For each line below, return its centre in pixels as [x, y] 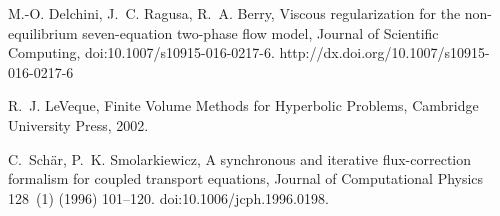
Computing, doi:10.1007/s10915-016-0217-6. [141, 52]
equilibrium [43, 32]
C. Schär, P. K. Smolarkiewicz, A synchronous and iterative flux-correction [240, 158]
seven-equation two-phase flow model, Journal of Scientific [260, 32]
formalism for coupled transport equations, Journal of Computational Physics [246, 178]
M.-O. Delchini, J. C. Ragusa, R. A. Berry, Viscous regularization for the [234, 13]
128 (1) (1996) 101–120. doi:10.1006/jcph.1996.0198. [168, 197]
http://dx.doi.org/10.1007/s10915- [384, 52]
